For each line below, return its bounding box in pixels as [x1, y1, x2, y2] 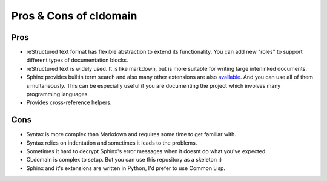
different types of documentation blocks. [26, 56, 128, 64]
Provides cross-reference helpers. [26, 99, 112, 106]
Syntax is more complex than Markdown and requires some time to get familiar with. [26, 131, 236, 138]
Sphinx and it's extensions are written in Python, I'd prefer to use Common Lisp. [26, 164, 226, 172]
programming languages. [26, 91, 89, 98]
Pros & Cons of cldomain [11, 9, 137, 22]
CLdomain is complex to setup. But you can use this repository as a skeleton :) [26, 156, 222, 163]
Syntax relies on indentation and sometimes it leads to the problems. [26, 139, 197, 146]
